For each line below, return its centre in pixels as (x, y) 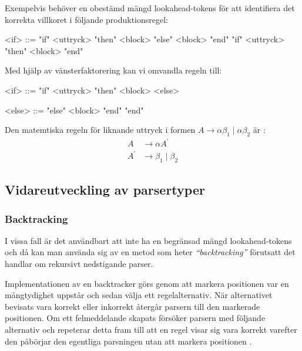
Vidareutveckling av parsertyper (105, 190)
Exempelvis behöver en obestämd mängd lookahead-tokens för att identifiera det (150, 8)
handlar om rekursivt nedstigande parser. (79, 263)
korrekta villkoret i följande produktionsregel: (86, 19)
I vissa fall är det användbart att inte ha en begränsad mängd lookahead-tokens (148, 240)
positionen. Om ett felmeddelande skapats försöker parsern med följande (135, 318)
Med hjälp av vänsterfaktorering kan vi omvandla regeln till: (113, 70)
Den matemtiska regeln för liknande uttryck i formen (100, 130)
